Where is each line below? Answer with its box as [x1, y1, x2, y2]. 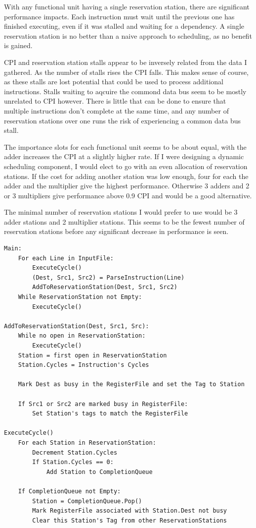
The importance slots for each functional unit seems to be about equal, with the [4, 141, 247, 152]
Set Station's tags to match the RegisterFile [32, 410, 188, 417]
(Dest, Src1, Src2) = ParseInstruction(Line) [32, 274, 185, 281]
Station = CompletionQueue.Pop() [32, 497, 142, 505]
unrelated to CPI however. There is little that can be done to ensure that [4, 96, 226, 106]
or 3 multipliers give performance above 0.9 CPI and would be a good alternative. [4, 190, 252, 200]
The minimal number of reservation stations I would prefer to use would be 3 [4, 207, 238, 217]
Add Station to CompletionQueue [46, 468, 153, 475]
